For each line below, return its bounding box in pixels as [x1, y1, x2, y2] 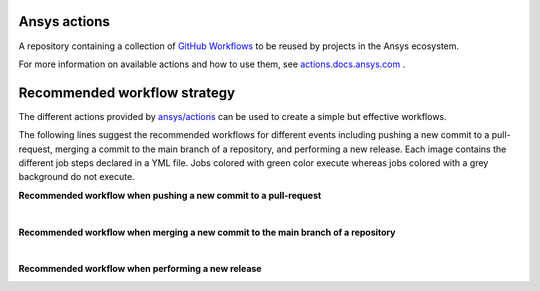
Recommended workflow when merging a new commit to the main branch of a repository [18, 226, 396, 238]
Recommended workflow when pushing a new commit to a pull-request [18, 189, 322, 201]
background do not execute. [18, 171, 135, 183]
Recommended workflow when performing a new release [18, 263, 262, 275]
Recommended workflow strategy [18, 84, 235, 101]
